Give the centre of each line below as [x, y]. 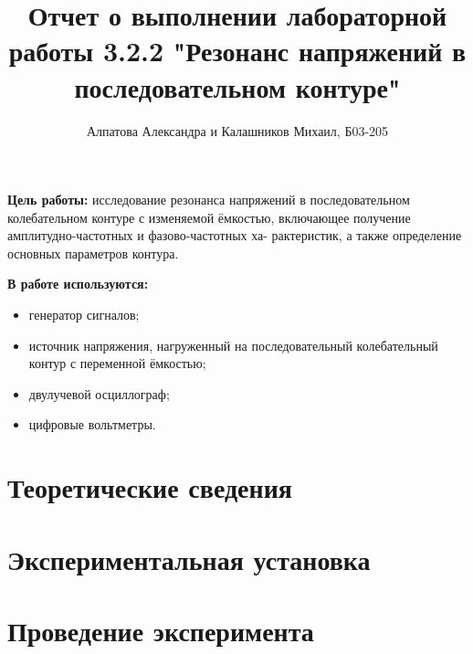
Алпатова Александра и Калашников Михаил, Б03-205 [237, 130]
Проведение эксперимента [161, 630]
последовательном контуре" [237, 86]
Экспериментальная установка [189, 559]
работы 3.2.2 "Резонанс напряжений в [237, 51]
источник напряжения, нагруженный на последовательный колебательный [233, 345]
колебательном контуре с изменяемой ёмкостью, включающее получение [209, 217]
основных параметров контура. [93, 253]
